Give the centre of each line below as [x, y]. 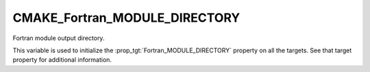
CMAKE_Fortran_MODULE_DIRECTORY [126, 18]
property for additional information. [62, 60]
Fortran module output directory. [59, 38]
